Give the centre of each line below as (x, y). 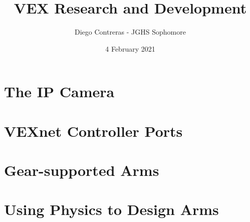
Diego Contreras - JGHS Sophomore (130, 32)
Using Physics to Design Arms (111, 209)
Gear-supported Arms (82, 170)
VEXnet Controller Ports (93, 131)
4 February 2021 (130, 48)
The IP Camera (59, 91)
